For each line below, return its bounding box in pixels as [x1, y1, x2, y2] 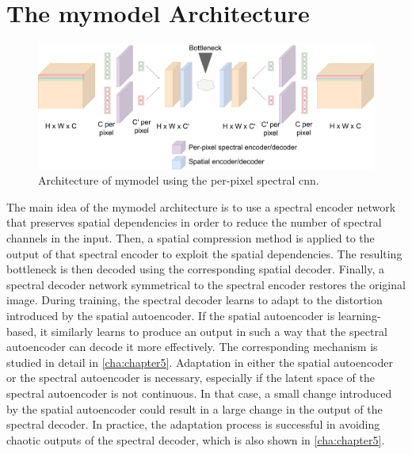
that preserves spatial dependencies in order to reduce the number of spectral [6, 214, 382, 231]
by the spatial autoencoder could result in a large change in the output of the [6, 400, 383, 417]
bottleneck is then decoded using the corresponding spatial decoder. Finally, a [6, 261, 385, 277]
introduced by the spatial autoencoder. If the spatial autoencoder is [6, 307, 335, 324]
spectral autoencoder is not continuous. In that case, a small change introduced [6, 385, 392, 402]
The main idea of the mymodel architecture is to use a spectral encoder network [6, 198, 396, 215]
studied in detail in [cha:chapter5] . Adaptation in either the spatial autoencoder [6, 353, 394, 370]
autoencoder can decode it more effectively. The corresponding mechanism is [6, 338, 378, 355]
